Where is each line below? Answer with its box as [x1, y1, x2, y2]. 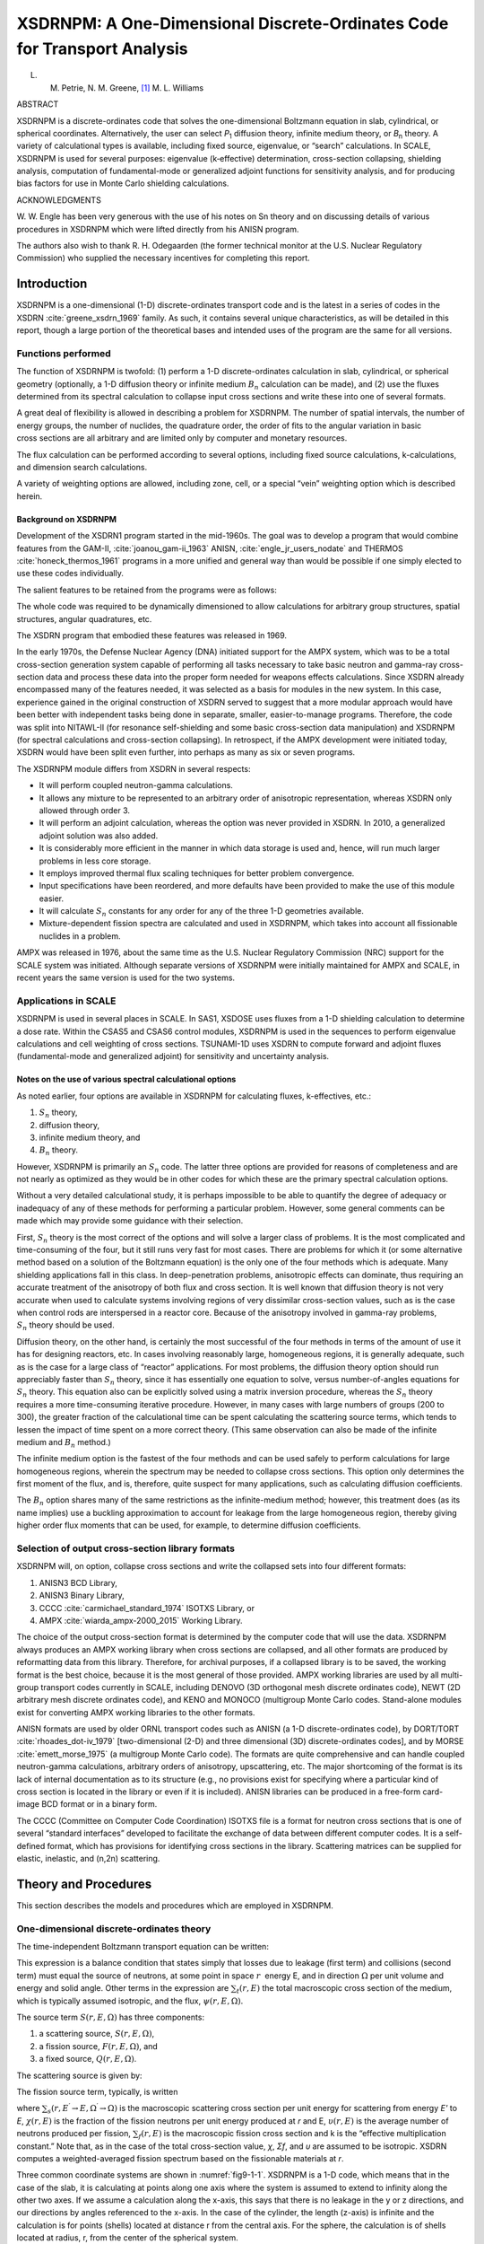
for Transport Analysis [16, 39, 188, 58]
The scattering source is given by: [16, 2070, 143, 2081]
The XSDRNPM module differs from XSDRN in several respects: [16, 763, 251, 774]
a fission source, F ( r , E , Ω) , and [39, 2040, 159, 2051]
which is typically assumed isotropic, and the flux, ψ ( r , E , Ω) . [16, 1995, 244, 2006]
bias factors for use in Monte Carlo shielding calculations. [16, 178, 229, 188]
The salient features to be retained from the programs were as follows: [16, 584, 277, 595]
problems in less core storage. [39, 855, 151, 866]
